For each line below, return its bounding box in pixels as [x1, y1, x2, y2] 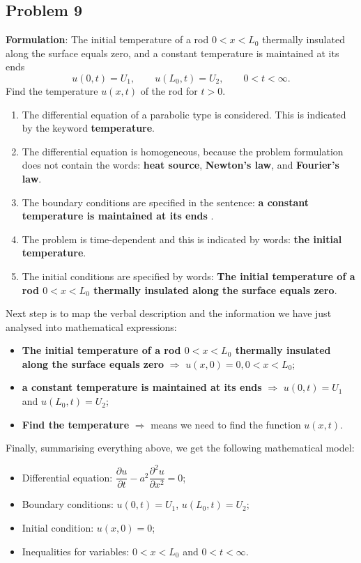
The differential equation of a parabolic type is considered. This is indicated [22, 107, 346, 121]
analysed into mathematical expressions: [6, 319, 177, 334]
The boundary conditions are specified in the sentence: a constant [22, 194, 309, 209]
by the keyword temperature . [22, 121, 155, 135]
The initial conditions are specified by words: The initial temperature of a [22, 268, 355, 283]
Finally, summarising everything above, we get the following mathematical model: [6, 440, 355, 455]
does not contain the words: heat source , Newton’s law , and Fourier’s [22, 157, 339, 172]
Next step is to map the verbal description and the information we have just [6, 306, 332, 321]
